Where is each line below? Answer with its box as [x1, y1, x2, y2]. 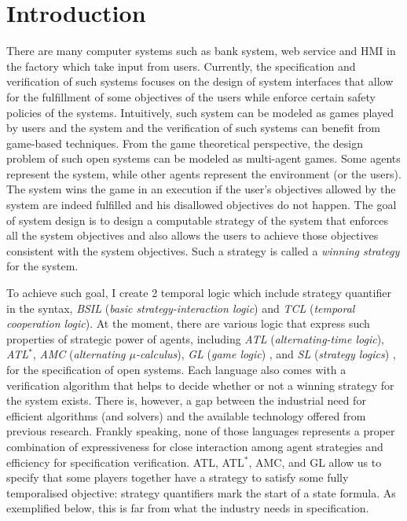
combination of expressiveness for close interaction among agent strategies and [6, 438, 383, 454]
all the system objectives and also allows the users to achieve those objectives [6, 227, 379, 244]
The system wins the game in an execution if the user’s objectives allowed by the [6, 181, 396, 197]
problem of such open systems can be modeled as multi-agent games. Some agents [6, 150, 401, 167]
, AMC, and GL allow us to [248, 453, 382, 470]
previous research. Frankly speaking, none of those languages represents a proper [6, 423, 395, 439]
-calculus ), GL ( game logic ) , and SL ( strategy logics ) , [135, 346, 396, 362]
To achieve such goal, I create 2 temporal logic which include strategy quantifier [6, 284, 391, 301]
